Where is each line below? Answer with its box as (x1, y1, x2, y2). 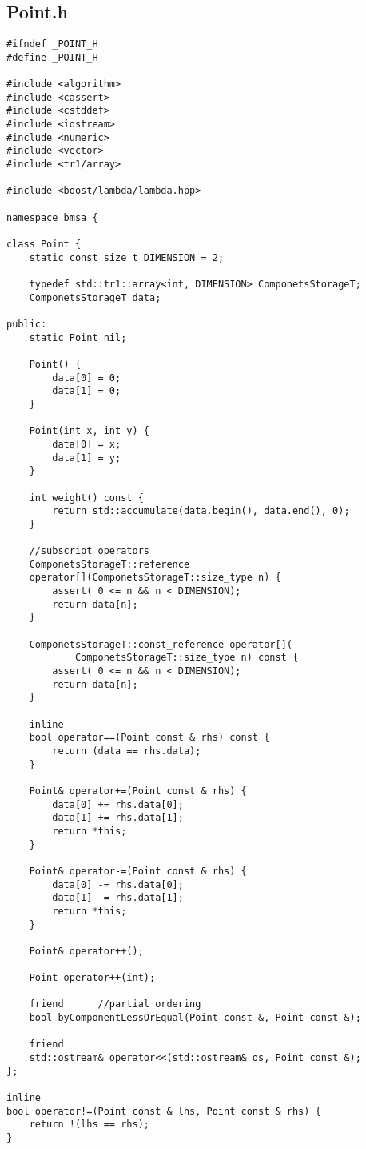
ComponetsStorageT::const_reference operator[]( (29, 638, 292, 650)
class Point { (6, 239, 82, 251)
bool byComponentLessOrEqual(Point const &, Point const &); (29, 1012, 361, 1024)
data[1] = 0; (52, 385, 121, 397)
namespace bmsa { (6, 211, 98, 223)
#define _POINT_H (6, 51, 98, 63)
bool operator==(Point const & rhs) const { (29, 732, 270, 744)
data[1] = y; (52, 452, 121, 464)
